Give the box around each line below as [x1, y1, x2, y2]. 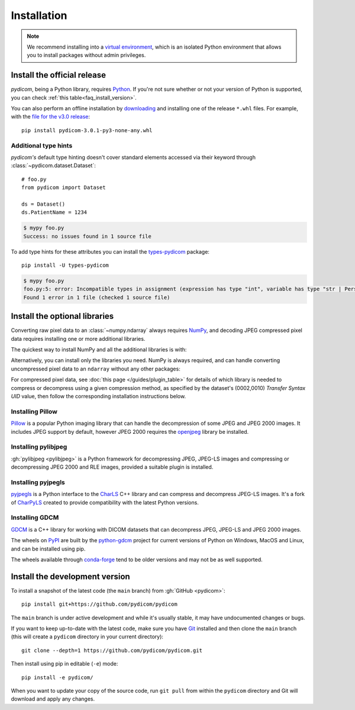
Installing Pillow [11, 407, 57, 415]
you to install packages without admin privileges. [27, 52, 146, 59]
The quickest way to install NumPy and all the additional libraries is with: [11, 346, 187, 353]
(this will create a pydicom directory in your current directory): [11, 633, 164, 640]
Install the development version [11, 571, 130, 581]
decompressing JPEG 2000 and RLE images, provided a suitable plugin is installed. [11, 463, 214, 471]
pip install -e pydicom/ [21, 674, 93, 681]
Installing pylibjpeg [11, 443, 67, 451]
